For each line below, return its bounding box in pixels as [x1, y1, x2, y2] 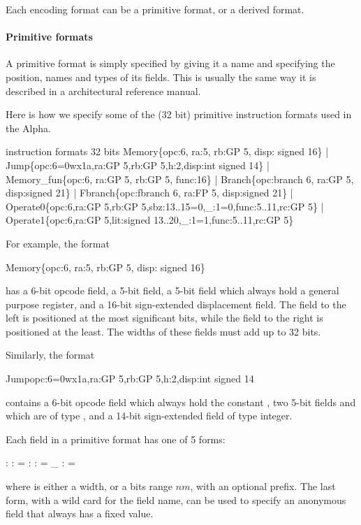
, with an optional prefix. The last [190, 479, 336, 494]
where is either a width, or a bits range [6, 479, 173, 494]
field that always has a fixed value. [6, 506, 154, 521]
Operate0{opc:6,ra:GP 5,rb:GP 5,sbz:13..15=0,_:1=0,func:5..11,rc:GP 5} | [6, 199, 324, 213]
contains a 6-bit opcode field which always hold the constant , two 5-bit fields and [6, 394, 356, 409]
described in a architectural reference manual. [6, 83, 201, 98]
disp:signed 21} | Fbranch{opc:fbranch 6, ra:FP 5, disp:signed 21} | [6, 185, 293, 200]
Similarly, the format [6, 347, 95, 362]
